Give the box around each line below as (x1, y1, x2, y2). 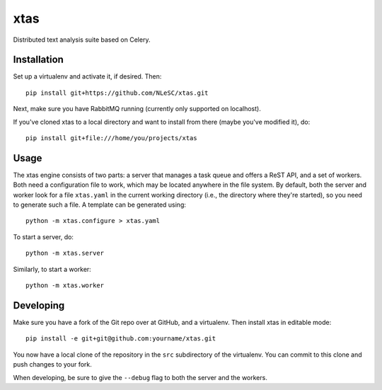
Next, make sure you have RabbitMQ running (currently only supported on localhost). (13, 105, 261, 113)
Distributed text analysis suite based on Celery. (13, 35, 151, 44)
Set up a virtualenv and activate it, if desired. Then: (13, 72, 162, 81)
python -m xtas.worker (25, 282, 105, 289)
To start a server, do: (13, 232, 74, 241)
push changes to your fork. (13, 360, 92, 369)
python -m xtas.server (25, 249, 105, 258)
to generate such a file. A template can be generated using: (13, 200, 187, 209)
